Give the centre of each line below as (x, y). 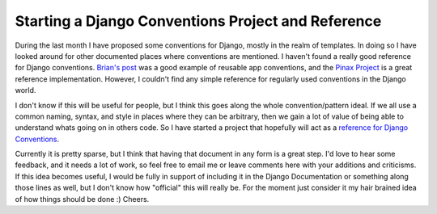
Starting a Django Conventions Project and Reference (198, 21)
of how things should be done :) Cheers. (82, 199)
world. (25, 90)
